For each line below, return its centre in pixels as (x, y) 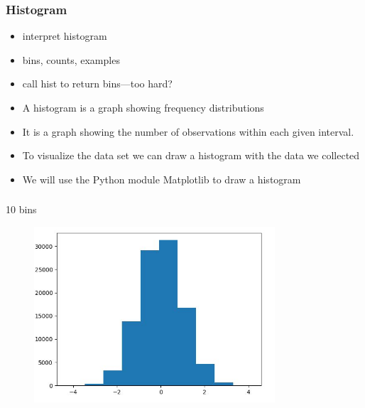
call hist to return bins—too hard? (97, 84)
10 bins (21, 209)
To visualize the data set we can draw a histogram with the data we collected (191, 155)
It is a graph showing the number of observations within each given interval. (188, 131)
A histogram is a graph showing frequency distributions (143, 107)
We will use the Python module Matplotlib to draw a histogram (162, 179)
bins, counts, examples (71, 59)
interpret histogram (65, 36)
